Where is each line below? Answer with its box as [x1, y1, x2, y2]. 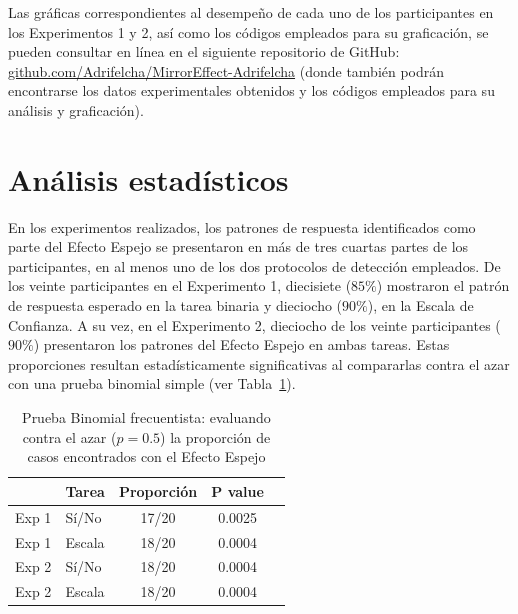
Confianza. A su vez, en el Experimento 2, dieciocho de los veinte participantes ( [8, 314, 501, 335]
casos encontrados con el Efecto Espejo [27, 446, 266, 467]
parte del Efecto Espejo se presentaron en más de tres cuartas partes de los [8, 236, 469, 257]
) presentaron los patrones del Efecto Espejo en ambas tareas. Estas [33, 334, 450, 355]
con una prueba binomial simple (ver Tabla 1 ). [8, 373, 296, 394]
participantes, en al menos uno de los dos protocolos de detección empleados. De [8, 255, 501, 276]
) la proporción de [160, 426, 271, 447]
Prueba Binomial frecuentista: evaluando [22, 407, 271, 428]
